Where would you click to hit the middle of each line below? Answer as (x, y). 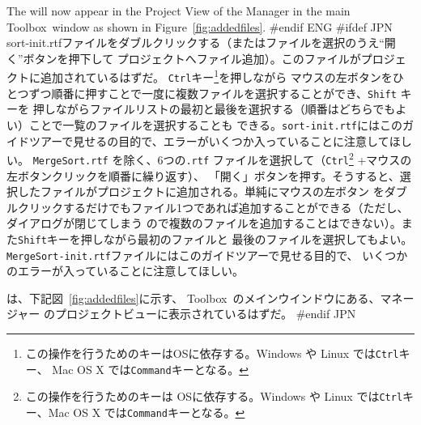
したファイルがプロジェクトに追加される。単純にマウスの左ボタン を (201, 191)
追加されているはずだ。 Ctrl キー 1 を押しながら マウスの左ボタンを (216, 76)
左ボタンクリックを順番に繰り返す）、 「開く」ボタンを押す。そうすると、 (203, 175)
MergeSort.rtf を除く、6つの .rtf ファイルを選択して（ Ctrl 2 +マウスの (222, 158)
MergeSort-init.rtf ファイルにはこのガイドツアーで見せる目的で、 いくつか (207, 255)
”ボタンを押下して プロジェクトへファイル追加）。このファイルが (189, 58)
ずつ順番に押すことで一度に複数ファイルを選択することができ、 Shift (213, 93)
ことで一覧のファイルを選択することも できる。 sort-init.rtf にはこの (216, 124)
